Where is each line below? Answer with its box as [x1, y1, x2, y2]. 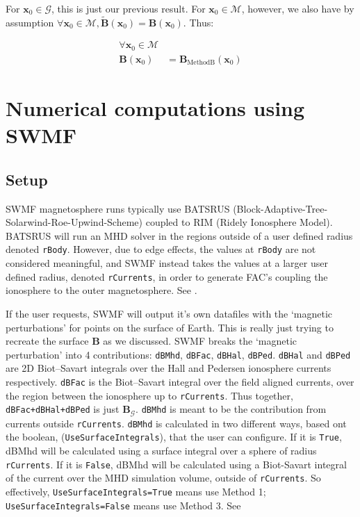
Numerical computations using [6, 94, 305, 122]
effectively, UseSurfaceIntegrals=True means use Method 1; [6, 484, 266, 498]
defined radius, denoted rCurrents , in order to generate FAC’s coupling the [6, 269, 328, 284]
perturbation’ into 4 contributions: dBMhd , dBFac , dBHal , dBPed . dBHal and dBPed [6, 347, 351, 361]
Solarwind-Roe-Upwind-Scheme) [6, 215, 143, 229]
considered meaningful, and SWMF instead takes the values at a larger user [6, 256, 328, 270]
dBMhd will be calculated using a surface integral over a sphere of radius [6, 443, 317, 458]
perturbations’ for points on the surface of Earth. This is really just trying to [6, 320, 334, 334]
